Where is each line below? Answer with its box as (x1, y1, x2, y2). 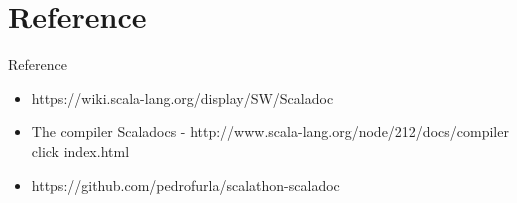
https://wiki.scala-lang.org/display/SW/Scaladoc (31, 87, 334, 108)
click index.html (31, 140, 130, 161)
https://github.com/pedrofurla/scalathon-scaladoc (31, 174, 340, 195)
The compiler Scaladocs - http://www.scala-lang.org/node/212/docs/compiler (31, 121, 509, 142)
